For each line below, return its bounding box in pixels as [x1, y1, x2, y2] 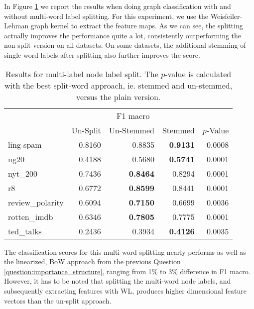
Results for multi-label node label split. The [5, 68, 158, 80]
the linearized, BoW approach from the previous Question [4, 256, 181, 267]
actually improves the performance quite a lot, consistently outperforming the [4, 30, 242, 40]
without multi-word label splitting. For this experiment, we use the [4, 10, 209, 21]
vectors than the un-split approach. [4, 295, 112, 306]
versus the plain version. [76, 91, 161, 103]
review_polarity [8, 196, 64, 208]
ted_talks [8, 225, 42, 237]
